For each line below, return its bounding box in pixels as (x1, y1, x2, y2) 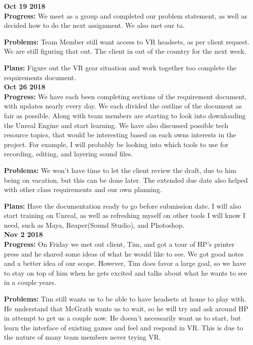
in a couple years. (4, 277, 56, 287)
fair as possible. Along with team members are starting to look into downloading (4, 110, 246, 120)
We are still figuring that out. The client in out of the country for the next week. (4, 46, 246, 56)
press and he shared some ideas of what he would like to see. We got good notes (4, 248, 244, 259)
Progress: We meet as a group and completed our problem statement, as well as (4, 10, 247, 21)
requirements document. (4, 72, 76, 82)
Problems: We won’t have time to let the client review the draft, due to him (4, 165, 236, 175)
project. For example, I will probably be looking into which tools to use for (4, 139, 229, 149)
